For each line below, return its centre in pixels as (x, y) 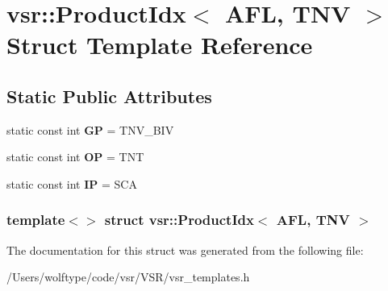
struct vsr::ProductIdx (179, 220)
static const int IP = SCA (72, 183)
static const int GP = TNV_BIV (90, 129)
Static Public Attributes (109, 96)
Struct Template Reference (160, 45)
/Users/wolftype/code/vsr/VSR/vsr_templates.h (128, 277)
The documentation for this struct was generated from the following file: (185, 249)
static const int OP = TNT (75, 157)
